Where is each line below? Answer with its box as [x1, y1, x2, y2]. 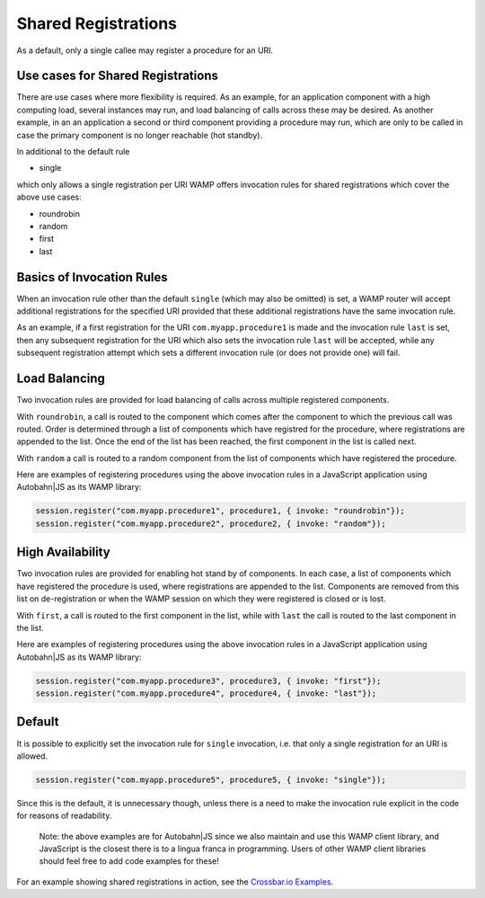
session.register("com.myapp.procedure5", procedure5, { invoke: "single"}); [35, 774, 386, 785]
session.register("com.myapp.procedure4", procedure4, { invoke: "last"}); [35, 689, 377, 698]
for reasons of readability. [16, 810, 112, 822]
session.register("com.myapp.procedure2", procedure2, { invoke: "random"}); [35, 518, 386, 529]
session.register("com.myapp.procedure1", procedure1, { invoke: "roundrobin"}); [35, 506, 406, 516]
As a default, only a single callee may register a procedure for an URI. [16, 45, 274, 56]
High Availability [16, 545, 111, 560]
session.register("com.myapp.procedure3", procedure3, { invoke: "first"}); [35, 675, 382, 686]
